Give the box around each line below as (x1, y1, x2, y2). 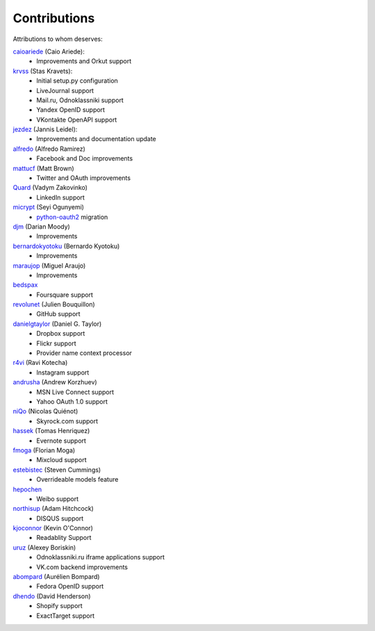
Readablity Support (36, 534, 92, 542)
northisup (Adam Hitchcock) (12, 505, 94, 513)
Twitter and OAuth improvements (36, 174, 131, 182)
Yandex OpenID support (36, 106, 106, 114)
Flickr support (36, 339, 76, 347)
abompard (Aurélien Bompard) (12, 573, 100, 581)
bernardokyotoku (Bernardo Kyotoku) (12, 242, 120, 250)
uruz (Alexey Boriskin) (12, 543, 76, 552)
